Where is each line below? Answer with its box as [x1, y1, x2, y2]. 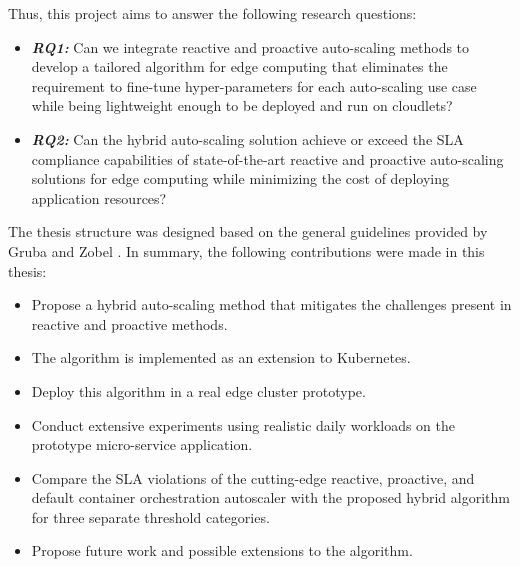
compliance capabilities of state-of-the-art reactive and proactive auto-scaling [31, 148, 504, 169]
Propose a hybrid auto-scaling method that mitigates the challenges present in [31, 294, 512, 315]
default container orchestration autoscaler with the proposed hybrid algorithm [31, 487, 510, 508]
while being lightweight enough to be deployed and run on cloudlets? [31, 95, 453, 116]
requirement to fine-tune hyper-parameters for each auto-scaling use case [31, 75, 477, 96]
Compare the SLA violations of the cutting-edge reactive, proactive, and [31, 467, 475, 488]
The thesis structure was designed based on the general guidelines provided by [8, 221, 488, 242]
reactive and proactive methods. [31, 313, 228, 334]
